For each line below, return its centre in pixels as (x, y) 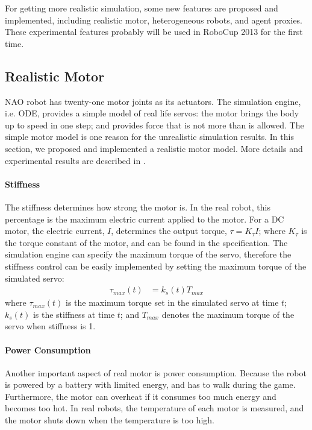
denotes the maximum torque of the (228, 314)
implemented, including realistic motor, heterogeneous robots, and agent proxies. (154, 20)
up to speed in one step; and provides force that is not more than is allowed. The (154, 125)
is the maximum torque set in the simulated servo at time (172, 302)
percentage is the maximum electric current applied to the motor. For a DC (145, 219)
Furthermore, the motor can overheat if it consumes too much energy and (141, 396)
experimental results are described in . (75, 160)
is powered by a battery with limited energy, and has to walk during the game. (150, 384)
